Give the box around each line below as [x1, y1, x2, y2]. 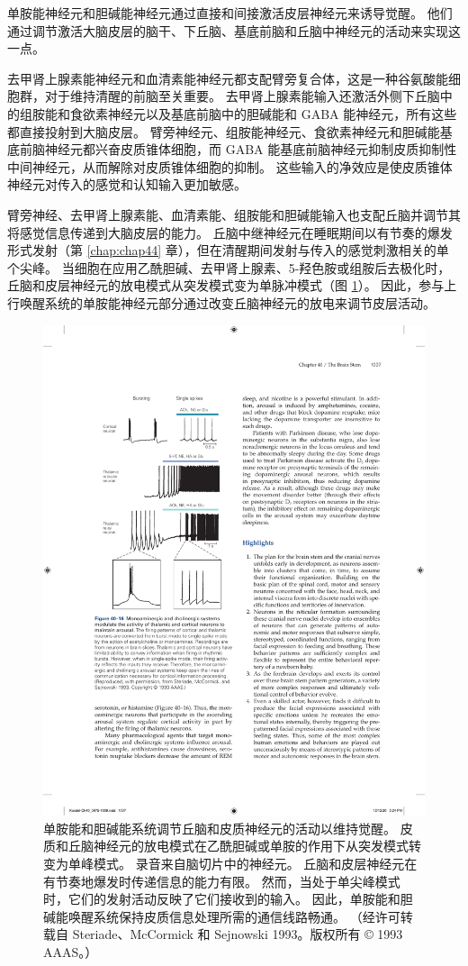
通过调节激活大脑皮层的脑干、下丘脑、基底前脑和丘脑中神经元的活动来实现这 [7, 21, 461, 40]
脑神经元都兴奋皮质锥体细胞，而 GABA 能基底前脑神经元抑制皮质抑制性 [31, 140, 457, 159]
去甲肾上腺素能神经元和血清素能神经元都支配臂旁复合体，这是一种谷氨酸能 [7, 68, 448, 87]
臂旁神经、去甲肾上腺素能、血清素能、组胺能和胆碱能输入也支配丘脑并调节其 [7, 205, 461, 223]
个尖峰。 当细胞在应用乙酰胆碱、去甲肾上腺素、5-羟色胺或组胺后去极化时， [7, 258, 451, 277]
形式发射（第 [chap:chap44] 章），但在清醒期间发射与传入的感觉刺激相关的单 [7, 241, 449, 260]
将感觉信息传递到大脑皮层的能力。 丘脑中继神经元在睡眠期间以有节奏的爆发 [7, 223, 453, 241]
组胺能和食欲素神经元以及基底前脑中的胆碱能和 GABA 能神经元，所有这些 [19, 104, 457, 123]
